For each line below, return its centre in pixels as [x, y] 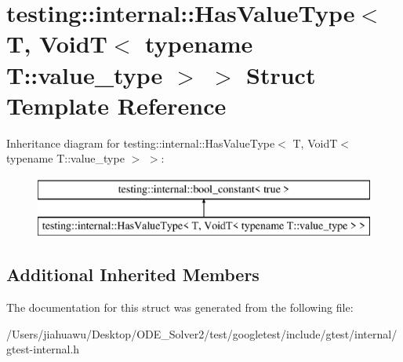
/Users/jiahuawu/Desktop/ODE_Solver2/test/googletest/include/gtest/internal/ [202, 333]
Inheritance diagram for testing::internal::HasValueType [141, 143]
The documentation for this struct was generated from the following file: [180, 307]
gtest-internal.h [43, 349]
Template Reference [116, 105]
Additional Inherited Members [133, 274]
